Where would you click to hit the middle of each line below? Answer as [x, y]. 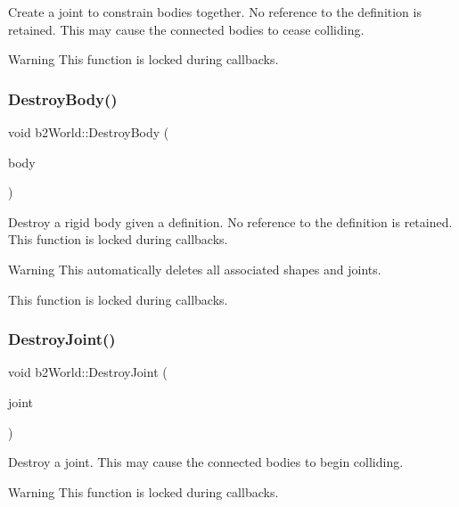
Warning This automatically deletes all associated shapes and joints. [195, 269]
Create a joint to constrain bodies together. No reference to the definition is [215, 12]
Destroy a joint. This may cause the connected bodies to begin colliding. [206, 462]
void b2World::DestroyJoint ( [88, 372]
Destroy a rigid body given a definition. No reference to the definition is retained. [230, 221]
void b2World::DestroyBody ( [89, 132]
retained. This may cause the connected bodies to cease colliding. [186, 29]
